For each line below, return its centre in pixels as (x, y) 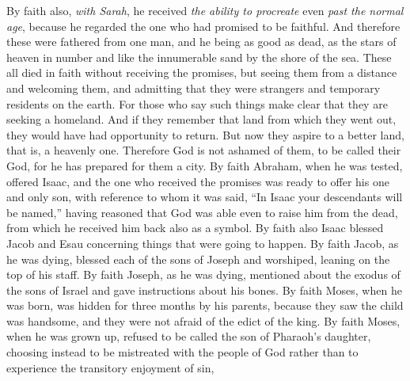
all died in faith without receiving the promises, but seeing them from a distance (202, 72)
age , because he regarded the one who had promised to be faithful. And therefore (203, 26)
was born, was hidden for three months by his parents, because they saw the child (205, 305)
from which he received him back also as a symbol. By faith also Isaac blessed (195, 228)
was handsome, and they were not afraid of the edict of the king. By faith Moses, (203, 320)
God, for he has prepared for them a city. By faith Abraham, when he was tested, (205, 165)
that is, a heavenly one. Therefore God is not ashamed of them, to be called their (204, 150)
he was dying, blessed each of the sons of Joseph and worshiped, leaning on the (198, 259)
